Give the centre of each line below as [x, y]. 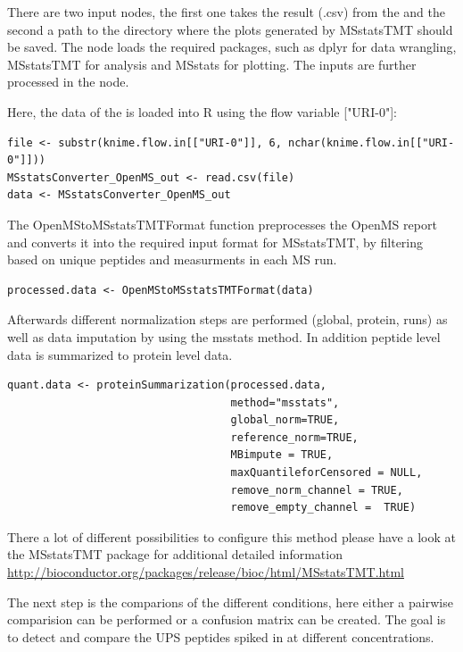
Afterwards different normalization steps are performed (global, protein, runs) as [227, 319]
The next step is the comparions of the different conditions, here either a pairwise [230, 602]
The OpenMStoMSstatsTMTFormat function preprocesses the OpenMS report [222, 224]
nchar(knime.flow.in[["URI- [371, 142]
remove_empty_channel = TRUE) [323, 508]
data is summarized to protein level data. [120, 354]
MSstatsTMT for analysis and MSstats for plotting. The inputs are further [212, 64]
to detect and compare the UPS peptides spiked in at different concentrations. [221, 636]
